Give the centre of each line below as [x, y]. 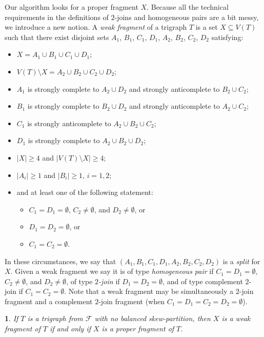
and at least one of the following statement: [85, 192]
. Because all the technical [188, 7]
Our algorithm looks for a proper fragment [72, 7]
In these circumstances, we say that [60, 261]
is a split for [241, 261]
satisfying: [227, 37]
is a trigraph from [55, 318]
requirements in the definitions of [57, 17]
